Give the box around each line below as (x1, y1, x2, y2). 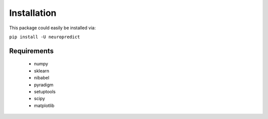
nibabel (34, 75, 50, 81)
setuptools (34, 88, 56, 94)
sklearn (34, 67, 50, 74)
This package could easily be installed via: (9, 25, 96, 31)
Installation (9, 7, 57, 18)
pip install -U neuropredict (9, 34, 80, 40)
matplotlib (34, 102, 55, 109)
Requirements (9, 47, 54, 55)
